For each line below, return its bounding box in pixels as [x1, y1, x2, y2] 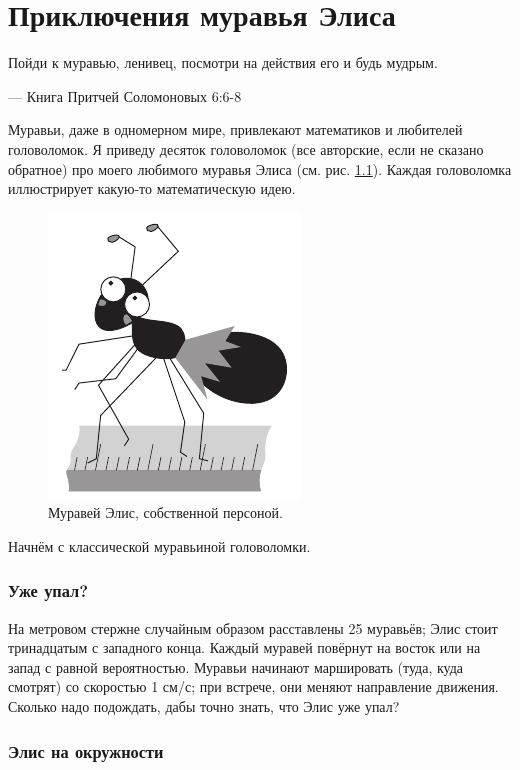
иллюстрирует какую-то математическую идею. [8, 178, 296, 199]
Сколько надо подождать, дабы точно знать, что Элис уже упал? [8, 696, 400, 717]
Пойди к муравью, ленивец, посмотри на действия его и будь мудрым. [8, 52, 438, 73]
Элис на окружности [8, 738, 164, 763]
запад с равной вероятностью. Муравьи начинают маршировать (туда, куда [8, 656, 464, 677]
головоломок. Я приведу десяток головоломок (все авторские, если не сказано [8, 138, 484, 159]
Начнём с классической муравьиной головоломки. [8, 535, 311, 556]
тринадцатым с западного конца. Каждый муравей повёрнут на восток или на [8, 637, 481, 658]
